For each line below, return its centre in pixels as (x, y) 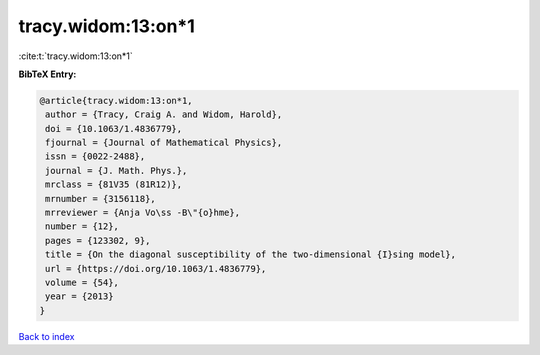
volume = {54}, (82, 282)
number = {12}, (82, 226)
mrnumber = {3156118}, (101, 198)
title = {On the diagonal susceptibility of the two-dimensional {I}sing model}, (251, 254)
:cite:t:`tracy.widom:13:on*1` (76, 56)
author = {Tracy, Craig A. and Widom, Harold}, (164, 114)
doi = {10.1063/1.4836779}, (114, 128)
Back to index (46, 336)
